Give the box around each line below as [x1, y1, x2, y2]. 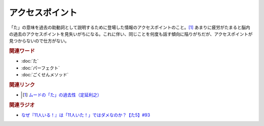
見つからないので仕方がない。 [9, 38, 69, 44]
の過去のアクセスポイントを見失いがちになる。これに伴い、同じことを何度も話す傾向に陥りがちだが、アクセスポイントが [9, 31, 253, 37]
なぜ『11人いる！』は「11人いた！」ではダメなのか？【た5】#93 [21, 112, 150, 118]
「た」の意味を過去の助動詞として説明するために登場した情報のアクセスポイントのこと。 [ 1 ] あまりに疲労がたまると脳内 [9, 24, 250, 30]
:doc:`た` [21, 58, 39, 64]
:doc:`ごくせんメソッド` [21, 72, 69, 78]
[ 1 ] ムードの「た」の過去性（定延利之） [22, 92, 102, 98]
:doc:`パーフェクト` [21, 65, 60, 71]
